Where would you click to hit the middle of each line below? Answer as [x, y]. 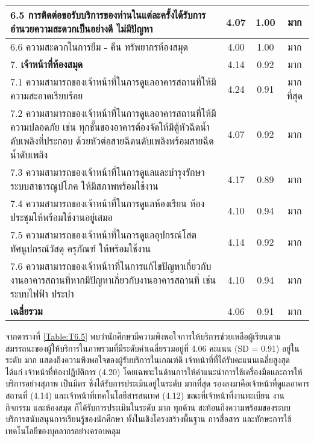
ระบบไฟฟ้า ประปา [42, 294]
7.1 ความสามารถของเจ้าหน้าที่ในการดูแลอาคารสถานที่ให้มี [113, 82]
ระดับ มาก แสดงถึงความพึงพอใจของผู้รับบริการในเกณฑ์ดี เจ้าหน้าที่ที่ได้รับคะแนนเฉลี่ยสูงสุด [148, 360]
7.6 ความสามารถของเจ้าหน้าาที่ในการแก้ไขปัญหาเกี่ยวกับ [111, 266]
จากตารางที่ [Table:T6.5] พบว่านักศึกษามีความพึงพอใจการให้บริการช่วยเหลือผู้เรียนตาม [143, 336]
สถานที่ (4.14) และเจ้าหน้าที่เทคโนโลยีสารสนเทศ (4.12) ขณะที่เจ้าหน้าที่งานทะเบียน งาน [145, 395]
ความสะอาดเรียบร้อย [47, 95]
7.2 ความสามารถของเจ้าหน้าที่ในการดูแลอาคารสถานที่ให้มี [113, 113]
